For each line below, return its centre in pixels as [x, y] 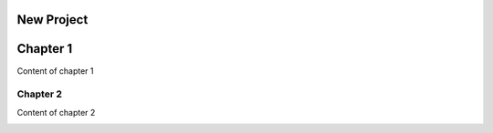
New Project [52, 20]
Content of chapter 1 [56, 71]
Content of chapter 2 [56, 112]
